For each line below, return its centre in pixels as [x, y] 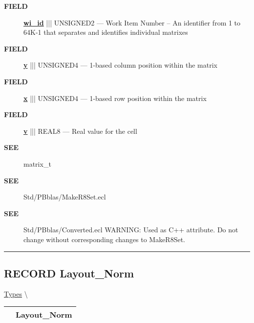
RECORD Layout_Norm [69, 273]
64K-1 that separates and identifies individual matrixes [106, 32]
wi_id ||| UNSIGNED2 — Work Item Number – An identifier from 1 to [132, 22]
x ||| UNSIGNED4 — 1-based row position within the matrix [115, 98]
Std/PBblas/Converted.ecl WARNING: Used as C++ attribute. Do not [131, 230]
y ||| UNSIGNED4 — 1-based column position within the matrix [120, 65]
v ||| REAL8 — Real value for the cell [80, 131]
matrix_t [37, 163]
